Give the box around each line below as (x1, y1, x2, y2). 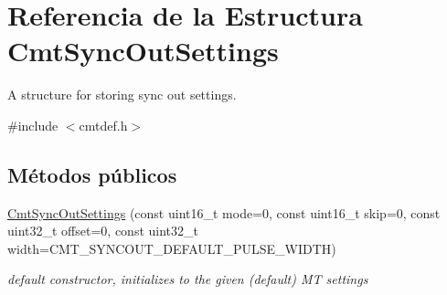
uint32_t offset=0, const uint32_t (7, 221, 198, 240)
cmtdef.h (79, 115, 128, 134)
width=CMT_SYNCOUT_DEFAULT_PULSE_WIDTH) (7, 238, 336, 258)
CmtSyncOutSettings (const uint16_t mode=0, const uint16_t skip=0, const (7, 203, 441, 222)
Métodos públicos (7, 160, 177, 188)
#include (7, 115, 59, 134)
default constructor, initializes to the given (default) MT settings (7, 269, 368, 289)
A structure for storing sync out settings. (7, 85, 237, 104)
